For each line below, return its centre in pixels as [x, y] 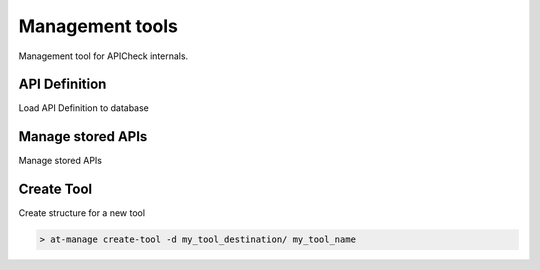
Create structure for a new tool [81, 213]
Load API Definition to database [84, 108]
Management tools [98, 26]
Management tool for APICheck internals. [103, 56]
